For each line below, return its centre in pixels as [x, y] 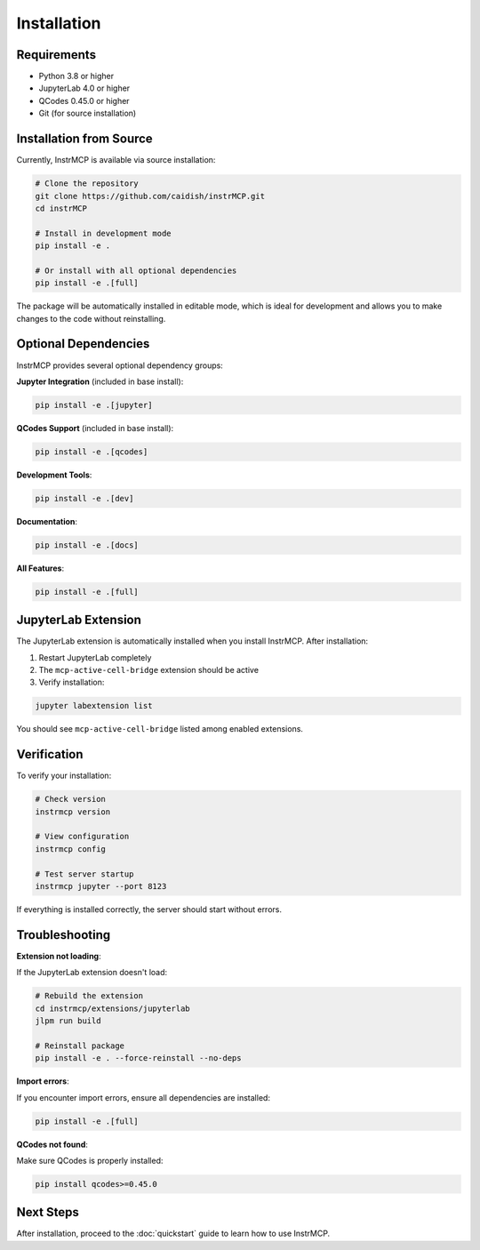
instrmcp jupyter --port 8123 [101, 886]
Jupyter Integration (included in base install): [100, 381]
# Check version [71, 799]
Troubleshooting [64, 935]
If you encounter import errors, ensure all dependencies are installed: [144, 1097]
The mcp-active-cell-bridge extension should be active [149, 670]
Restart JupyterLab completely [95, 657]
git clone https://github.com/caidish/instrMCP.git [150, 196]
